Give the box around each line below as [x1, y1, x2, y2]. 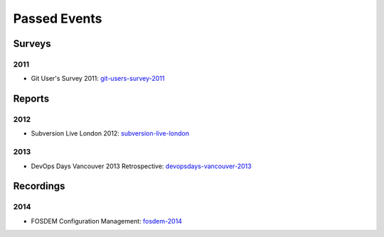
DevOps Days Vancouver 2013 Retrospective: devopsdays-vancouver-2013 [31, 162, 252, 170]
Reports [13, 93, 50, 105]
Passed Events [13, 11, 102, 26]
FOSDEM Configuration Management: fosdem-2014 [31, 216, 183, 225]
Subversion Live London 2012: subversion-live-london [31, 129, 190, 138]
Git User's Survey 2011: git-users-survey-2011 [31, 75, 165, 83]
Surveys [13, 38, 51, 50]
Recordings [13, 180, 65, 192]
